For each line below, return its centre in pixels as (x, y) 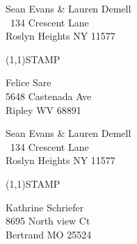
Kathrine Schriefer (45, 207)
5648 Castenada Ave (49, 96)
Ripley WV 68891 (43, 109)
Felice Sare (29, 82)
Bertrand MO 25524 (49, 234)
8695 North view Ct (48, 221)
